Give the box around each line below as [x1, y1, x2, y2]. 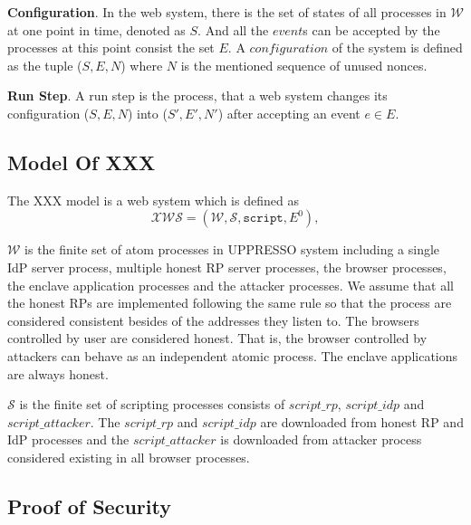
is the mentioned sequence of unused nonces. [180, 55, 428, 74]
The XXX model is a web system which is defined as [7, 190, 299, 209]
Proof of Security [7, 492, 171, 520]
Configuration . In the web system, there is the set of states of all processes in [7, 3, 447, 21]
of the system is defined [332, 38, 463, 57]
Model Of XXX [7, 148, 156, 176]
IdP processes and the [7, 430, 130, 449]
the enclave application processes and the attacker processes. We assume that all [7, 275, 454, 294]
